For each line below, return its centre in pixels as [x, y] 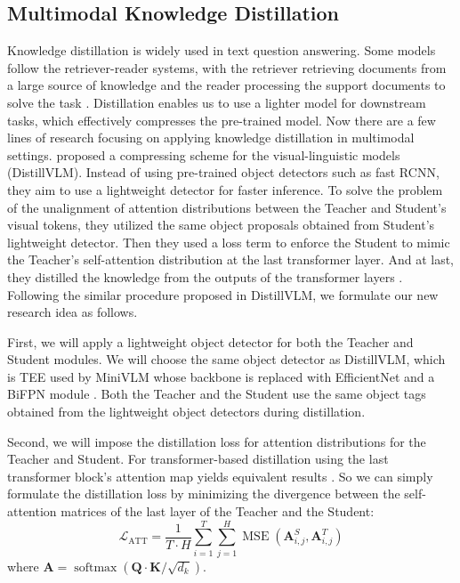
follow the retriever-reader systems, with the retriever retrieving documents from [227, 67]
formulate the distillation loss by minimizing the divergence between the [204, 494]
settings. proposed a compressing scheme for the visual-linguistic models [204, 154]
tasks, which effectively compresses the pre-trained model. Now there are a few [222, 120]
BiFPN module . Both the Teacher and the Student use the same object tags [217, 394]
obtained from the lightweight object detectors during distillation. [186, 412]
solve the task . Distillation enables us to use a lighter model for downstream [217, 102]
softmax [96, 567]
